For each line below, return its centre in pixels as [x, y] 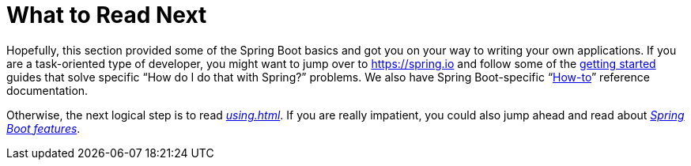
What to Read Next [107, 15]
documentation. [47, 90]
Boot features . [43, 128]
